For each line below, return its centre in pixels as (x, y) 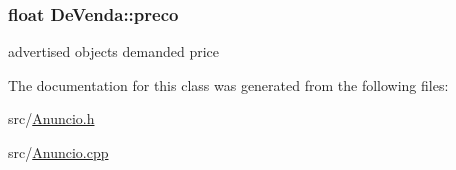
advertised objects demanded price (114, 51)
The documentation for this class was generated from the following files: (228, 84)
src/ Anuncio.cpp (58, 152)
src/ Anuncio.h (51, 118)
